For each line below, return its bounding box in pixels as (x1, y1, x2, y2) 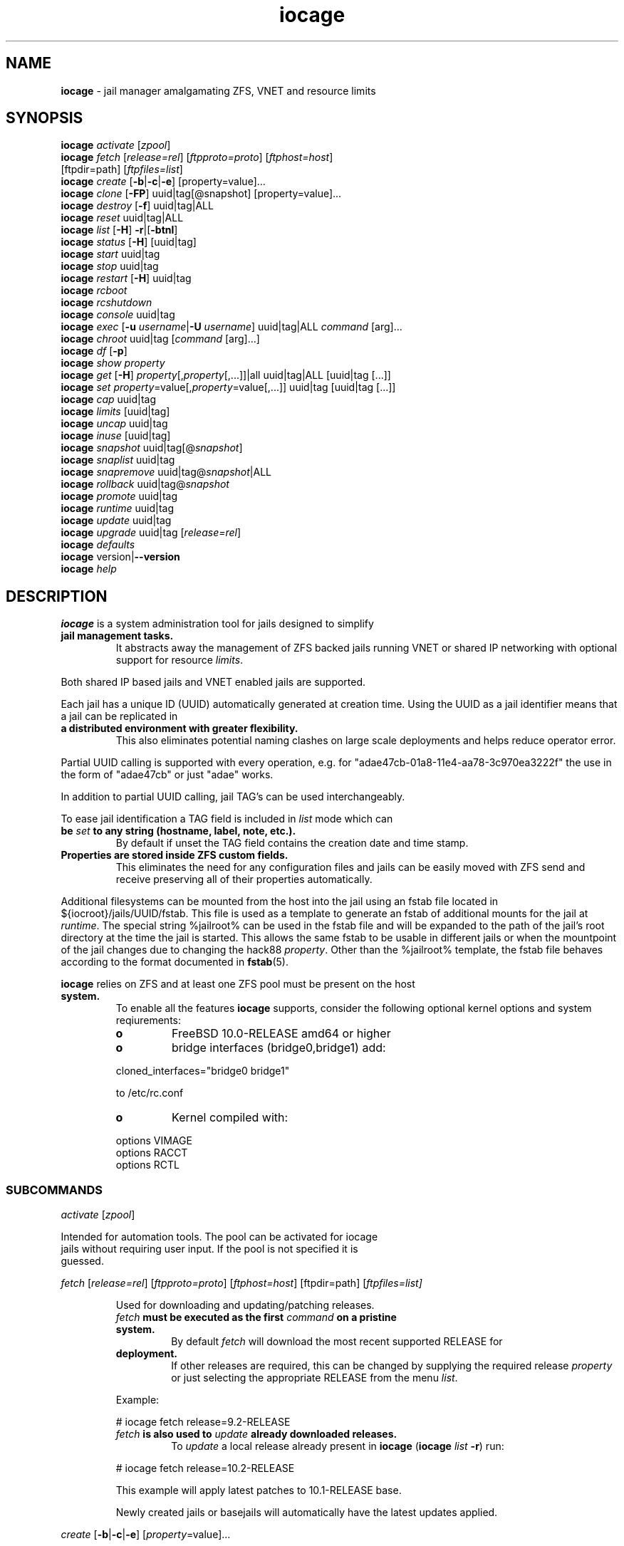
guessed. (61, 1255, 104, 1268)
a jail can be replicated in (61, 710, 178, 723)
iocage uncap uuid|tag (61, 417, 168, 430)
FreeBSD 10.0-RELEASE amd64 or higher (172, 1026, 391, 1041)
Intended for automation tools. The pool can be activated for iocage (61, 1231, 378, 1243)
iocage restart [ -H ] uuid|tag (61, 272, 192, 285)
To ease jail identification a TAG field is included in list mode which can (61, 813, 393, 825)
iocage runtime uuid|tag (61, 502, 174, 515)
